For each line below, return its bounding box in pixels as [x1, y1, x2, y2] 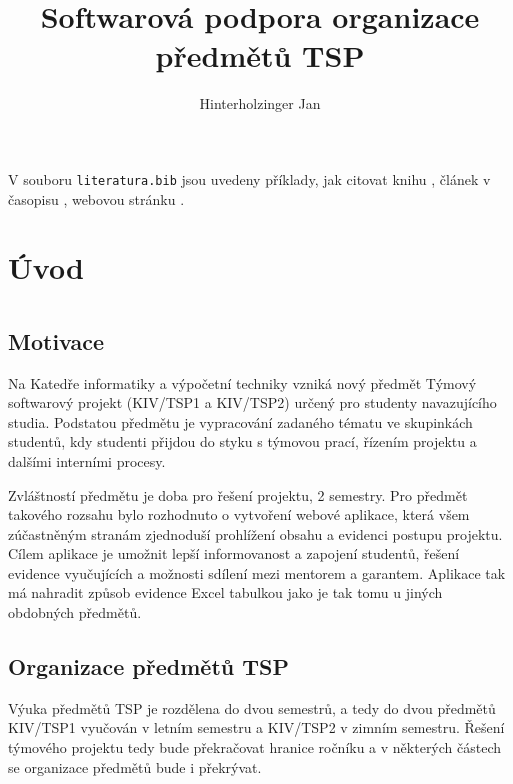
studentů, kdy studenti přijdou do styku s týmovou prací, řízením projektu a [8, 431, 477, 452]
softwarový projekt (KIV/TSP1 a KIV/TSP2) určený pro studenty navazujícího [8, 392, 497, 413]
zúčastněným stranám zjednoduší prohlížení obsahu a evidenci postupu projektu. [8, 523, 503, 544]
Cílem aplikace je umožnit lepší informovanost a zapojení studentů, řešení [8, 543, 460, 564]
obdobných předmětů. [8, 602, 142, 623]
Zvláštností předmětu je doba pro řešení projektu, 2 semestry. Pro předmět [8, 484, 468, 505]
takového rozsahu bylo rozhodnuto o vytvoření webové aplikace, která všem [8, 504, 470, 525]
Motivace [8, 325, 105, 356]
